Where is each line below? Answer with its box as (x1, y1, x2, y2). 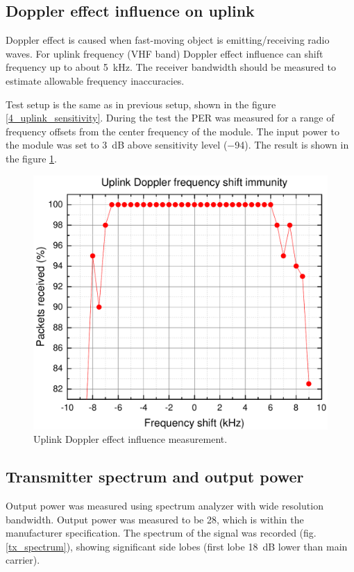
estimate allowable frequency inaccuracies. (6, 73, 185, 87)
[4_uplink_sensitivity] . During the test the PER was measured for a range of (6, 110, 335, 125)
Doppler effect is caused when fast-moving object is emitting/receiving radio (6, 33, 330, 47)
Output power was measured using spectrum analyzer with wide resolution (6, 498, 323, 512)
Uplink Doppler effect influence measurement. (33, 432, 228, 446)
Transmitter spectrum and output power (6, 466, 304, 487)
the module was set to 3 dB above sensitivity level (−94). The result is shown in (6, 137, 349, 152)
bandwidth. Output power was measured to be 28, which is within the (6, 512, 304, 526)
